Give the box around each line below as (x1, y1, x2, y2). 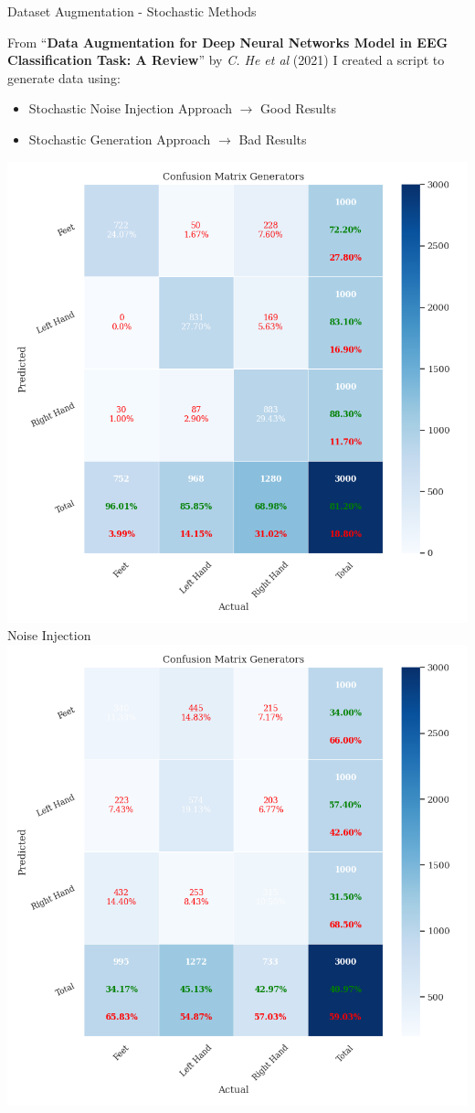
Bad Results (238, 129, 307, 148)
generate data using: (7, 68, 121, 87)
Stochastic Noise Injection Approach (28, 99, 233, 118)
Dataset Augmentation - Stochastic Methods (7, 2, 257, 20)
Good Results (260, 99, 337, 118)
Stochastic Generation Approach (28, 129, 211, 148)
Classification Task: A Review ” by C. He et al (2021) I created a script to (7, 50, 445, 70)
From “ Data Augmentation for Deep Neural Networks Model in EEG (7, 32, 449, 51)
